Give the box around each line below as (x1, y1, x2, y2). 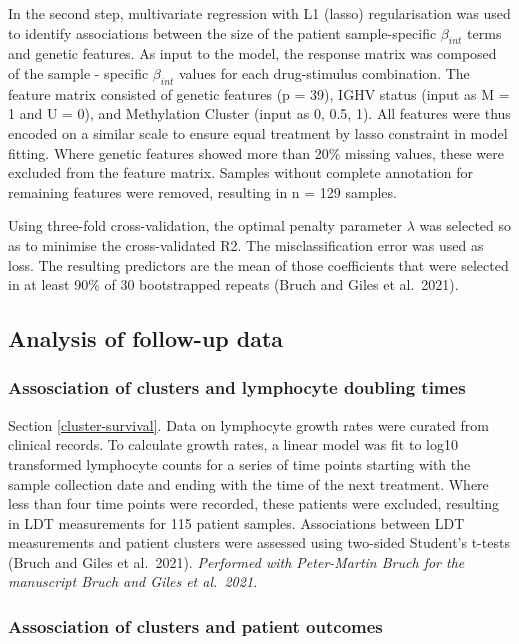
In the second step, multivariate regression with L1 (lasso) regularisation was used (8, 3, 511, 23)
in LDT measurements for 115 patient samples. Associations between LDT (8, 512, 465, 533)
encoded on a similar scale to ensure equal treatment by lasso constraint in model (8, 122, 508, 143)
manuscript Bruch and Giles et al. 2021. (8, 571, 258, 592)
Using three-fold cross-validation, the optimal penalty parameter (8, 215, 402, 236)
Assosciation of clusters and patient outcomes (8, 613, 383, 638)
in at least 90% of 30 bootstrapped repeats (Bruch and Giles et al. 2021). (8, 274, 459, 295)
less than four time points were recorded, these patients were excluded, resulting (8, 493, 500, 514)
